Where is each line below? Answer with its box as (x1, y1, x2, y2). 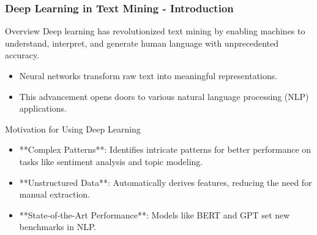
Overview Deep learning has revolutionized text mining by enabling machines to (5, 25, 305, 37)
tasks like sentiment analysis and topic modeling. (19, 155, 203, 168)
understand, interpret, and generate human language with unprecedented (5, 36, 279, 49)
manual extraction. (19, 188, 90, 201)
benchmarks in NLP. (19, 220, 97, 233)
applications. (19, 102, 67, 115)
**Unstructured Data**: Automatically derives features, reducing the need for (19, 175, 312, 188)
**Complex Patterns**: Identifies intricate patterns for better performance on (19, 143, 311, 156)
